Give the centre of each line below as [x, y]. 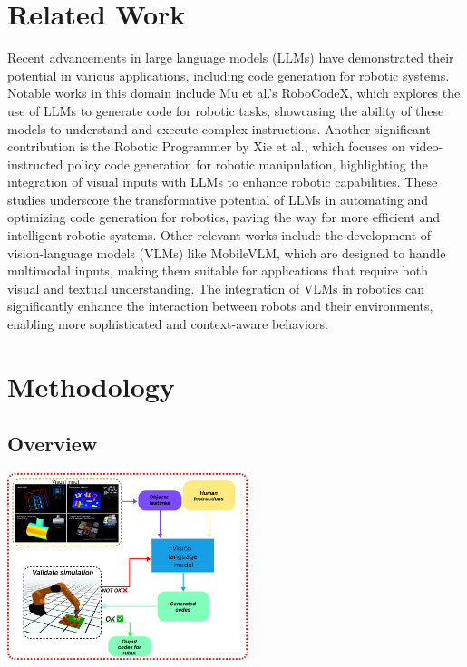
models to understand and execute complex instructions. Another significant [219, 128]
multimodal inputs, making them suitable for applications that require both [218, 271]
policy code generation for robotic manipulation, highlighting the [248, 164]
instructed [35, 164]
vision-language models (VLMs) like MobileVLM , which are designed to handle [227, 252]
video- [426, 146]
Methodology [91, 386]
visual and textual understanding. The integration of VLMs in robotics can [216, 288]
